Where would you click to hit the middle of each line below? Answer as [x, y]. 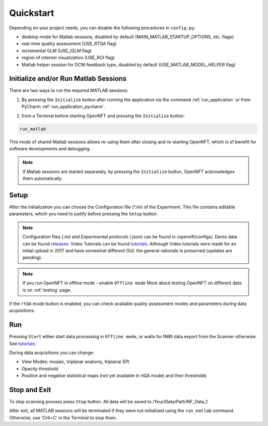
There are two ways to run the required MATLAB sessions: [69, 91]
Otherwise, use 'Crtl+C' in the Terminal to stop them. [63, 418]
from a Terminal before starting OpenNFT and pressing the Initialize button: [103, 116]
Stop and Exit [30, 390]
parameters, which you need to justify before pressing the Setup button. [84, 214]
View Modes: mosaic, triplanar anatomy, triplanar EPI [76, 362]
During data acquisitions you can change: [52, 353]
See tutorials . [23, 343]
